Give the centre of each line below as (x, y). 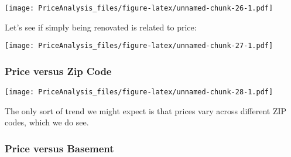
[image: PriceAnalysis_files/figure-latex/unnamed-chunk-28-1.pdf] (139, 92)
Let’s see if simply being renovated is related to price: (101, 27)
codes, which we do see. (47, 122)
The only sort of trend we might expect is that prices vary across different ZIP (146, 110)
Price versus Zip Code (58, 71)
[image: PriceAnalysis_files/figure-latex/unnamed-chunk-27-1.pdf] (139, 46)
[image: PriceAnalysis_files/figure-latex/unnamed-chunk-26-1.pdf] (139, 8)
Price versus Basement (59, 148)
